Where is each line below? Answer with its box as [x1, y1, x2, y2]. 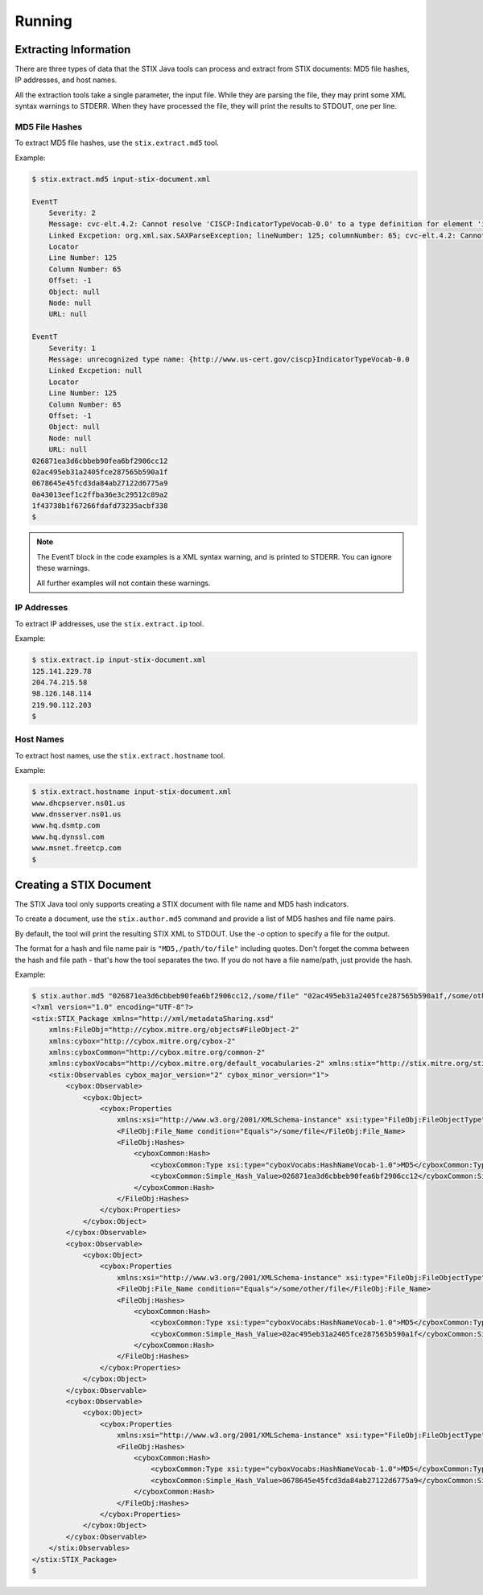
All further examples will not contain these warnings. [36, 578, 211, 588]
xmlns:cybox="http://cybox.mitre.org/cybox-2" [48, 1036, 237, 1046]
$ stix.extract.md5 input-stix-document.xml [31, 174, 211, 184]
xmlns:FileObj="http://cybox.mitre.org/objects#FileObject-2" [48, 1025, 299, 1035]
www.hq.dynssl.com [31, 832, 105, 841]
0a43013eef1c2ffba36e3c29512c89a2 [31, 490, 168, 499]
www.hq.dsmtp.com [31, 821, 101, 830]
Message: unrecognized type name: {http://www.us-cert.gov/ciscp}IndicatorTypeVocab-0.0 [48, 355, 410, 364]
